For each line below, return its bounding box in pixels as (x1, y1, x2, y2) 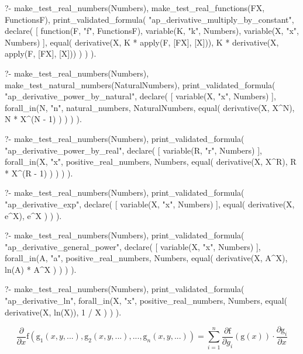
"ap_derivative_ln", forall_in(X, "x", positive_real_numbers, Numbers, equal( (5, 294, 288, 307)
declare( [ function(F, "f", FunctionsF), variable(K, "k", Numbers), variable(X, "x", (5, 25, 299, 37)
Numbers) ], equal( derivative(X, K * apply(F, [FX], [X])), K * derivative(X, (5, 36, 279, 48)
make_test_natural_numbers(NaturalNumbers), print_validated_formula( (5, 78, 276, 91)
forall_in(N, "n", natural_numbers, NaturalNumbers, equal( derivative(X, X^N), (5, 101, 295, 113)
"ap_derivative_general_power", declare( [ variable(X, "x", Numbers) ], (5, 240, 261, 252)
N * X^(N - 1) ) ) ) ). (5, 113, 82, 125)
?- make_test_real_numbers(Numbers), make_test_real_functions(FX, (5, 2, 265, 13)
